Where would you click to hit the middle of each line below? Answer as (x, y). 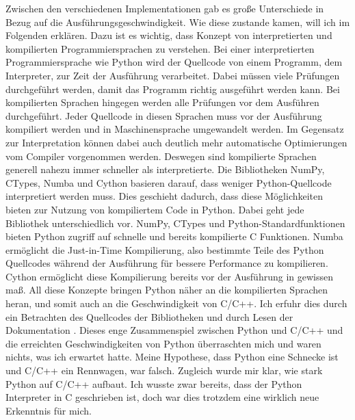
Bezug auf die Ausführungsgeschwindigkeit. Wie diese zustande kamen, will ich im (178, 22)
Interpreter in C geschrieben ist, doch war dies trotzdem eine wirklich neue (162, 397)
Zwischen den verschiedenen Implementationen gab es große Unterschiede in (165, 8)
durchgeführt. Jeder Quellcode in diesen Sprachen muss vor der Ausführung (164, 115)
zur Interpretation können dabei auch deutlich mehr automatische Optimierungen (176, 142)
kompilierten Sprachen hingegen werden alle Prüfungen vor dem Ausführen (162, 102)
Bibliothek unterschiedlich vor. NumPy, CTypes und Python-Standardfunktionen (175, 223)
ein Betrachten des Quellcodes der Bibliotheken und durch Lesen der (149, 316)
